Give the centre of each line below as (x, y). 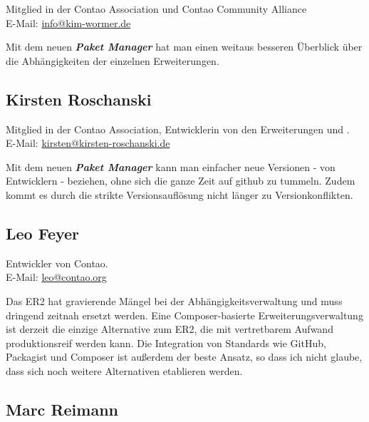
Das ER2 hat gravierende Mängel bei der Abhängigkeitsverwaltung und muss (174, 300)
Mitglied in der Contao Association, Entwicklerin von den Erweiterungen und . (178, 129)
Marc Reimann (62, 409)
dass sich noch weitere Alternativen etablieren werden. (124, 370)
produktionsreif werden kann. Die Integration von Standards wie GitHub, (166, 343)
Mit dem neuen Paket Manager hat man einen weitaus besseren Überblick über (184, 47)
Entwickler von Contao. (57, 263)
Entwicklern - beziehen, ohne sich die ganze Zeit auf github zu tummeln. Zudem (181, 181)
